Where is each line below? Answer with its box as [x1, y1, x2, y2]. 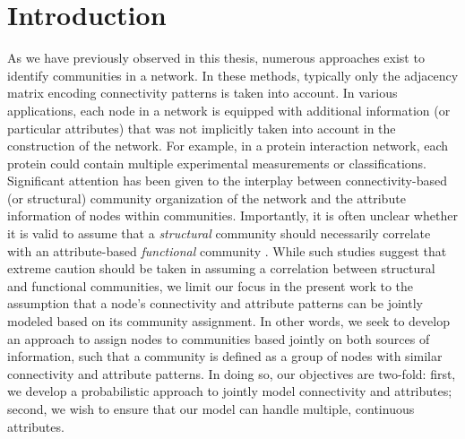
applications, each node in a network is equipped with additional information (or [7, 100, 451, 119]
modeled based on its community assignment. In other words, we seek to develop [7, 312, 450, 331]
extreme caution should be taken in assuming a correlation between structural [7, 259, 435, 278]
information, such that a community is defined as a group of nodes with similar [7, 347, 443, 366]
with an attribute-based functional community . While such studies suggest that [7, 241, 447, 260]
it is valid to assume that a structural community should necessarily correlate [7, 224, 431, 243]
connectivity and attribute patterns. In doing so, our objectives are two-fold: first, [7, 364, 456, 383]
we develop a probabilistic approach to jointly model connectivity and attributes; [7, 382, 452, 400]
